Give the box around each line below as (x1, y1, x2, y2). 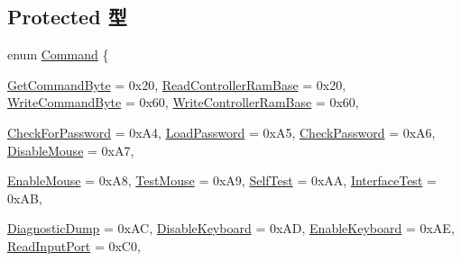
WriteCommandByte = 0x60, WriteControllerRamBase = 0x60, (7, 93, 359, 112)
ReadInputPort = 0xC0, (7, 236, 141, 255)
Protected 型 (7, 3, 127, 31)
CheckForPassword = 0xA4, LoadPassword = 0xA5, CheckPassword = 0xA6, (7, 122, 436, 141)
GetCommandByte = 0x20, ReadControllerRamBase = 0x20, (7, 75, 346, 94)
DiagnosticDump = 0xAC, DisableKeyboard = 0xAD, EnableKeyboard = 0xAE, (7, 219, 455, 238)
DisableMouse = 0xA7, (7, 140, 134, 159)
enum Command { (7, 45, 109, 64)
